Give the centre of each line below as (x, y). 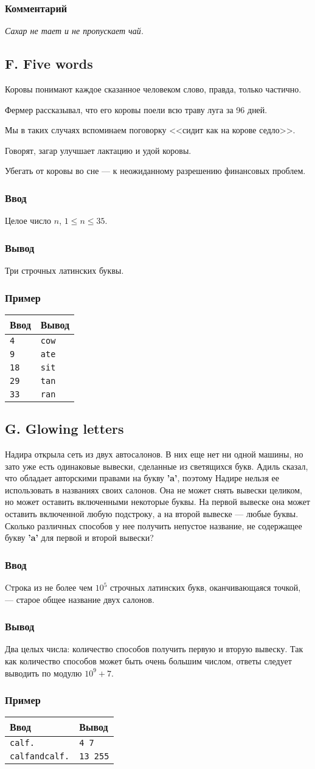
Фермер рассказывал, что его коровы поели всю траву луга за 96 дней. (136, 109)
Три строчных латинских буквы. (64, 270)
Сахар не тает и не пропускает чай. (74, 31)
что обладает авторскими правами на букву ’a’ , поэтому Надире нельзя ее (142, 478)
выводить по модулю (43, 673)
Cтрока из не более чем (49, 587)
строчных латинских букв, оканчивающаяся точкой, (206, 587)
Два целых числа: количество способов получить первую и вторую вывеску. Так (154, 649)
